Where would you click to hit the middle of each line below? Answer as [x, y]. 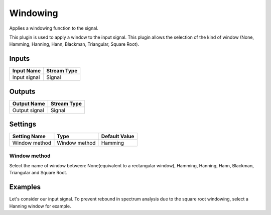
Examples [25, 187]
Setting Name [29, 137]
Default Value [118, 137]
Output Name [29, 103]
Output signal [28, 110]
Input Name [27, 71]
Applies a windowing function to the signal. [54, 28]
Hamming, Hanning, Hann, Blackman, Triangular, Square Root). [74, 44]
